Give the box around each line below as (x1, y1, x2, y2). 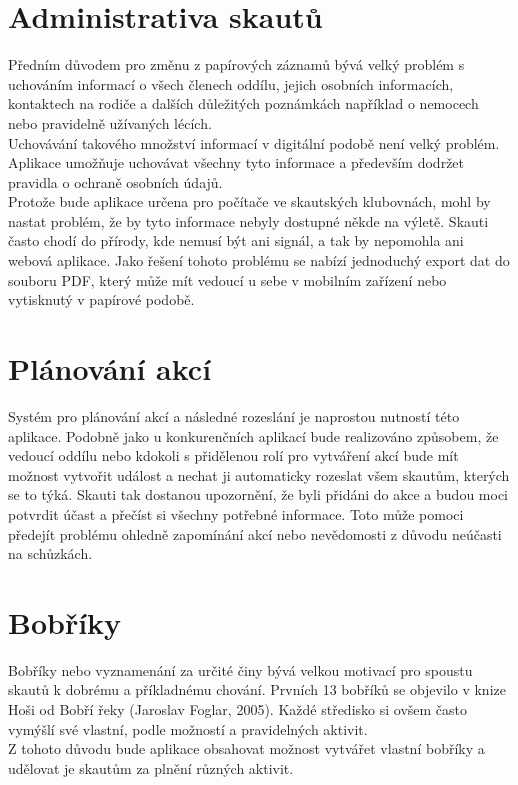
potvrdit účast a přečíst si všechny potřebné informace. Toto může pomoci (8, 503, 464, 524)
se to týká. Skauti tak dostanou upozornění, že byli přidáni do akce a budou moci (8, 484, 508, 505)
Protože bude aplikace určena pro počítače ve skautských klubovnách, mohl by (8, 191, 491, 212)
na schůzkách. (8, 543, 93, 564)
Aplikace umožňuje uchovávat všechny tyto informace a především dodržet (8, 152, 465, 173)
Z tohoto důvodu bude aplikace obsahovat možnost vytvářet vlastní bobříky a (8, 738, 485, 759)
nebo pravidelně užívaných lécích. (8, 112, 212, 133)
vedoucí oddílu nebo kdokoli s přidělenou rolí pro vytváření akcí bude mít (8, 445, 459, 466)
